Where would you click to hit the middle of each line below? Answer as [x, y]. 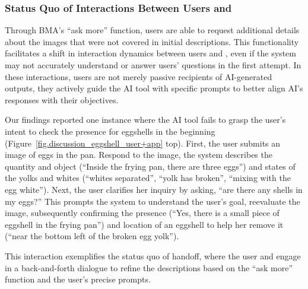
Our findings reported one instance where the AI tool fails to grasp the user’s [145, 120]
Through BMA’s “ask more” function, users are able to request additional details [152, 30]
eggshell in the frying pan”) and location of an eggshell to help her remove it [144, 224]
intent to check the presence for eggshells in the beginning [110, 131]
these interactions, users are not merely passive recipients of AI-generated [139, 76]
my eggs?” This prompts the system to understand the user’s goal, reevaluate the [153, 201]
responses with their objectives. [62, 99]
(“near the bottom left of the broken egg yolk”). [92, 236]
